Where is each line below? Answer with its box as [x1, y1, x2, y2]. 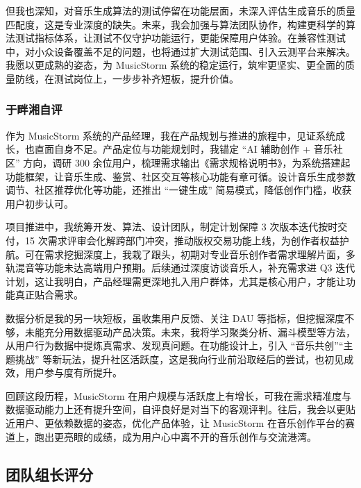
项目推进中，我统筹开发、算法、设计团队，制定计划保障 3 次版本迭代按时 [6, 219, 338, 234]
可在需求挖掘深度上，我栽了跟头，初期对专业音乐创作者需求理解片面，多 [24, 246, 355, 261]
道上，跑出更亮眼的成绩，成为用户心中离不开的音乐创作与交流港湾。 [6, 429, 317, 444]
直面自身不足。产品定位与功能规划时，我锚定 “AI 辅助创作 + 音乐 [34, 142, 333, 156]
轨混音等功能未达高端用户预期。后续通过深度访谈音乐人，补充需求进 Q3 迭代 [6, 260, 355, 275]
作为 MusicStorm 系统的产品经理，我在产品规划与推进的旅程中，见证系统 [6, 128, 335, 142]
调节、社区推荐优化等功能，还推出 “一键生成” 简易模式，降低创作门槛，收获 [6, 183, 352, 197]
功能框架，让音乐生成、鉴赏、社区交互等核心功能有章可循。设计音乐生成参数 [6, 169, 355, 183]
